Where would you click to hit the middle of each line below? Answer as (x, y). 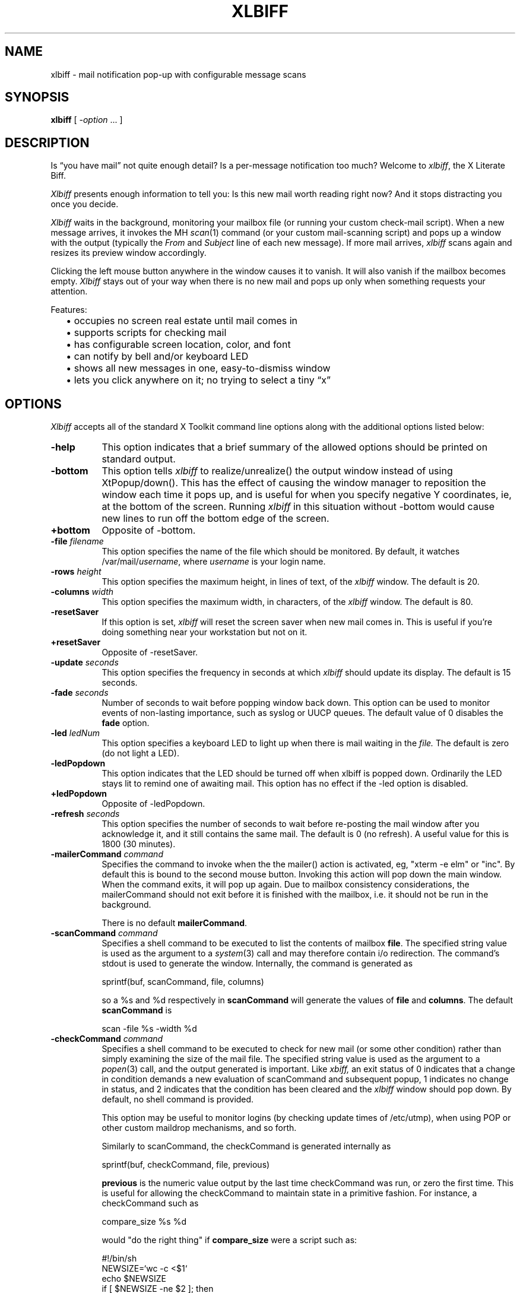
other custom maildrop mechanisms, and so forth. (199, 1128)
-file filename (77, 541)
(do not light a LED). (140, 753)
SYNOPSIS (37, 97)
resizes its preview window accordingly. (129, 253)
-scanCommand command (104, 933)
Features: (69, 310)
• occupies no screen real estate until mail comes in (182, 321)
